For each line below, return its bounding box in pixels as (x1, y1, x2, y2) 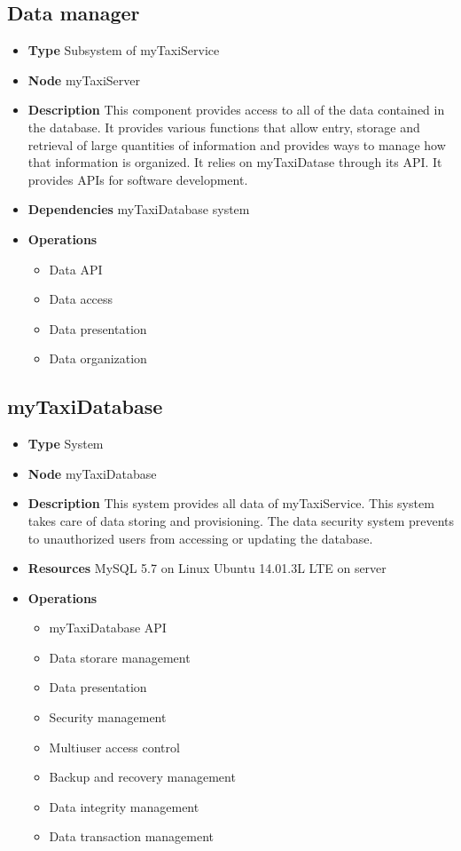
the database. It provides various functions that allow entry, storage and (27, 117, 420, 136)
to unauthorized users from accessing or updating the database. (27, 529, 373, 547)
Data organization (49, 349, 147, 368)
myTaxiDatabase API (49, 618, 167, 637)
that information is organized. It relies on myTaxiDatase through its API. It (27, 153, 442, 171)
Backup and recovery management (49, 767, 236, 786)
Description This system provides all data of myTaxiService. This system (27, 494, 434, 513)
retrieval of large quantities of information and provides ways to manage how (27, 135, 446, 154)
